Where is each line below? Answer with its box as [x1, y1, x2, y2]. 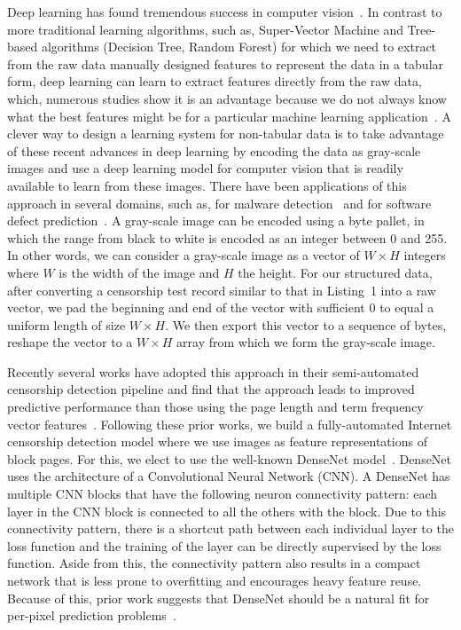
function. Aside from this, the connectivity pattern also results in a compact [7, 554, 421, 572]
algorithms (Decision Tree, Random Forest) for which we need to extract [41, 37, 437, 56]
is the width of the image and [59, 263, 220, 281]
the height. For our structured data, [238, 263, 433, 281]
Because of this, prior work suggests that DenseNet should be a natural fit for [7, 588, 430, 607]
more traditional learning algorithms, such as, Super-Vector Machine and [7, 20, 403, 38]
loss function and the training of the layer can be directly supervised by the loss [7, 536, 441, 555]
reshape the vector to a [7, 333, 133, 351]
